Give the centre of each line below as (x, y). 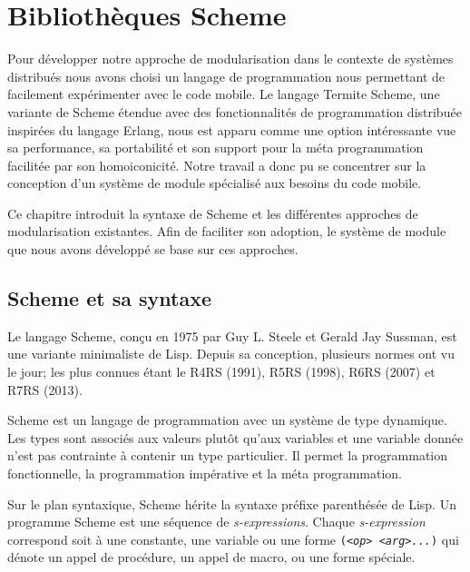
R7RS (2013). (45, 389)
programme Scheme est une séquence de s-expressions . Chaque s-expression (216, 522)
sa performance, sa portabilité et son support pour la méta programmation (215, 148)
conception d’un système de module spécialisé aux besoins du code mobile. (215, 183)
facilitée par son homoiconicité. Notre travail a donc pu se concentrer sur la (217, 165)
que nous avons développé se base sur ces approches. (153, 249)
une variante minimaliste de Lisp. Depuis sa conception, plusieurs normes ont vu (231, 354)
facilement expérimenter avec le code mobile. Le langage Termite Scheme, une (224, 94)
